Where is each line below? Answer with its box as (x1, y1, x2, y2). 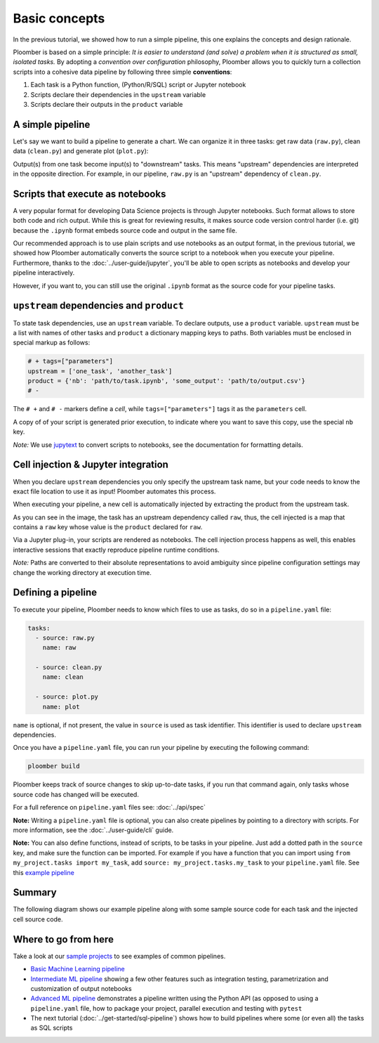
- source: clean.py (35, 663, 102, 671)
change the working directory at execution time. (13, 568, 152, 576)
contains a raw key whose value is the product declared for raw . (13, 523, 203, 531)
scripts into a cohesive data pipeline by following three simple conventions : (13, 67, 232, 76)
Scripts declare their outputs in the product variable (30, 100, 183, 108)
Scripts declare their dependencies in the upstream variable (30, 90, 206, 98)
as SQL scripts (30, 1023, 73, 1032)
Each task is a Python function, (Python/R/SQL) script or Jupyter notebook (30, 81, 246, 89)
